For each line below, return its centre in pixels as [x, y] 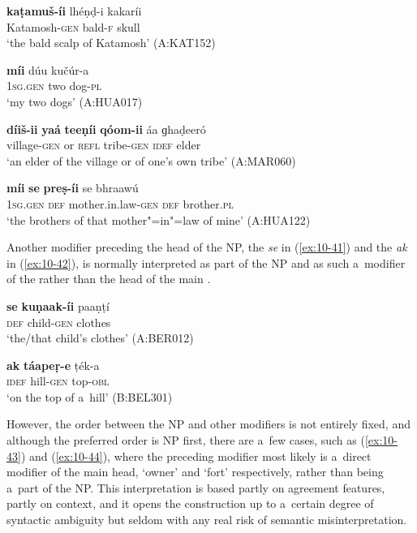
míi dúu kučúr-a [48, 69]
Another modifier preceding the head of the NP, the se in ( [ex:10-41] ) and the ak [207, 247]
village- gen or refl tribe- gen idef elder [104, 145]
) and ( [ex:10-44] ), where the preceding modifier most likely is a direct [196, 456]
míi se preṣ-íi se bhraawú [73, 188]
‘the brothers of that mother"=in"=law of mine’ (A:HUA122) [159, 219]
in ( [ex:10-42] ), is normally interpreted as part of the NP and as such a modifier [206, 262]
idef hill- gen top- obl [58, 381]
